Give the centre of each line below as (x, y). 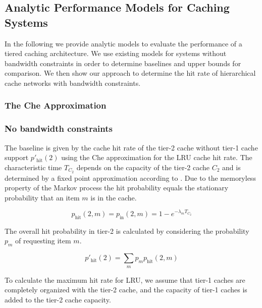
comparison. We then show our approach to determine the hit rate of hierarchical (130, 73)
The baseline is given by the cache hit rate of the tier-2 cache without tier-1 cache (131, 147)
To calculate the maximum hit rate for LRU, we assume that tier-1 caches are (125, 279)
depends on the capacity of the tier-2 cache (143, 167)
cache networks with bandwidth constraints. (73, 83)
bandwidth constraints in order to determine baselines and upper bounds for (123, 63)
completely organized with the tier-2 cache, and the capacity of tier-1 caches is (126, 290)
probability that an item (42, 197)
